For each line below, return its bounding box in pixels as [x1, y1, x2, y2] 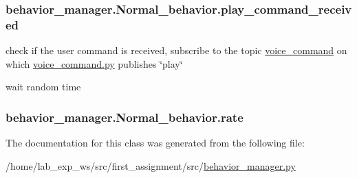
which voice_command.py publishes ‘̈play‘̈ [6, 56, 183, 71]
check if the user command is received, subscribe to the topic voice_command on [6, 43, 347, 58]
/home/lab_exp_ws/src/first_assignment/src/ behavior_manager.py [6, 158, 296, 173]
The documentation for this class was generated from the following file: [6, 136, 305, 150]
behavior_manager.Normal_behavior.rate [6, 108, 244, 125]
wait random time [6, 79, 81, 94]
